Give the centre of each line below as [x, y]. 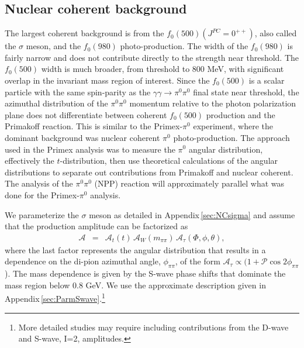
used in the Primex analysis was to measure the [90, 149]
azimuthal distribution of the [56, 103]
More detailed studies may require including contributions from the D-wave [153, 327]
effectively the [30, 161]
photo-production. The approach [232, 137]
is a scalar [267, 80]
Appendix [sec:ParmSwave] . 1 [55, 297]
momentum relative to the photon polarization [213, 103]
